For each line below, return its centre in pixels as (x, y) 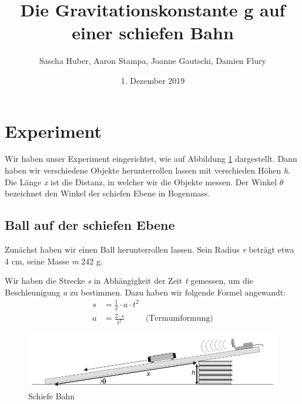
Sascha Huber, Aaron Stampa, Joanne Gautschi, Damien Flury (153, 61)
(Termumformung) (179, 319)
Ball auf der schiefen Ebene (90, 225)
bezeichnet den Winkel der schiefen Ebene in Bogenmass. (108, 193)
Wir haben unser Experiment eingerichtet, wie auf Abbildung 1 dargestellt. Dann (151, 159)
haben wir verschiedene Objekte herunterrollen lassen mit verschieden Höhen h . (148, 170)
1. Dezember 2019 (153, 80)
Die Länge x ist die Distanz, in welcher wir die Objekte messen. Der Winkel (141, 181)
